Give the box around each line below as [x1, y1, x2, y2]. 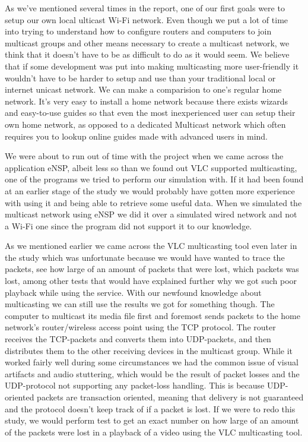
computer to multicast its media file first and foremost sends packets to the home [5, 309, 300, 321]
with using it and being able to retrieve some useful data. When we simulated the [5, 196, 302, 209]
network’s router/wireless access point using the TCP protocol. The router [5, 321, 276, 333]
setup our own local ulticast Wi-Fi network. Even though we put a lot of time [5, 13, 288, 26]
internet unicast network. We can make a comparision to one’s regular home [5, 83, 282, 96]
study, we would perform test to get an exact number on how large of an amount [5, 414, 299, 427]
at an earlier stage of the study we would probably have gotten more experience [5, 184, 295, 197]
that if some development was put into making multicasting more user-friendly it [5, 59, 299, 72]
